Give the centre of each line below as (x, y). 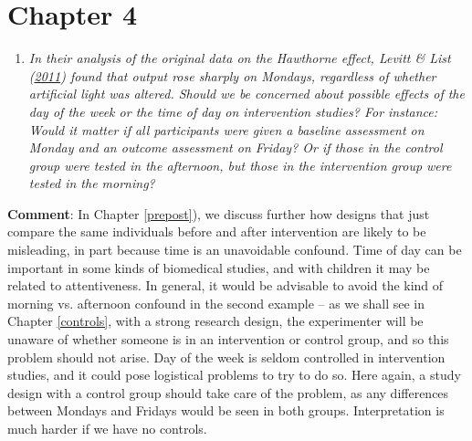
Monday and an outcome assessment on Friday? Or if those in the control (236, 147)
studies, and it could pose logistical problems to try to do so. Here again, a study (234, 375)
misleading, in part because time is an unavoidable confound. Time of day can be (235, 250)
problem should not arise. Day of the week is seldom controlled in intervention (226, 357)
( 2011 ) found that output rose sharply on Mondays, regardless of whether (232, 75)
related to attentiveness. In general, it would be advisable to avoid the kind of (226, 285)
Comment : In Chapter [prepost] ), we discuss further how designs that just (219, 213)
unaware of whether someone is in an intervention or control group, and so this (228, 339)
